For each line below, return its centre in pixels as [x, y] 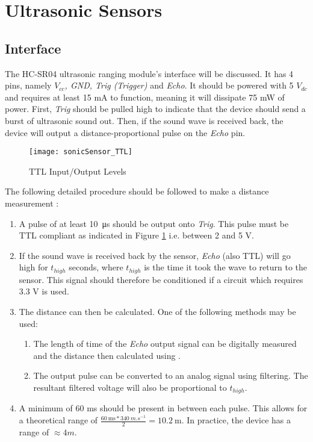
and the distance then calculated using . [107, 355]
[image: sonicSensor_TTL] [81, 152]
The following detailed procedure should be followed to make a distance [137, 191]
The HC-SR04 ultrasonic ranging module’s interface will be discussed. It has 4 [149, 73]
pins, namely [28, 85]
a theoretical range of [58, 420]
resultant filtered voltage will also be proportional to [130, 387]
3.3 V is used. [44, 291]
